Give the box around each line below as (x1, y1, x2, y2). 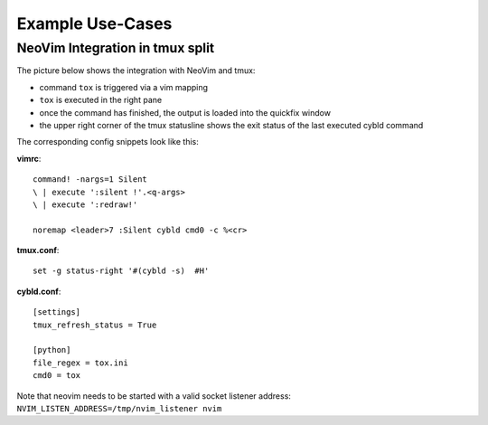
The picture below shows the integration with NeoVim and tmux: (16, 65, 256, 76)
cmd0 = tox (33, 371, 81, 381)
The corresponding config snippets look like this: (16, 137, 199, 147)
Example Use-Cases (16, 14, 173, 33)
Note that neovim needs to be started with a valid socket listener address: (16, 390, 291, 401)
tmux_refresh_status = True (33, 319, 157, 330)
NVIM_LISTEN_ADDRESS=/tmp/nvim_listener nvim (16, 403, 222, 413)
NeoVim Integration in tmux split (16, 40, 215, 56)
